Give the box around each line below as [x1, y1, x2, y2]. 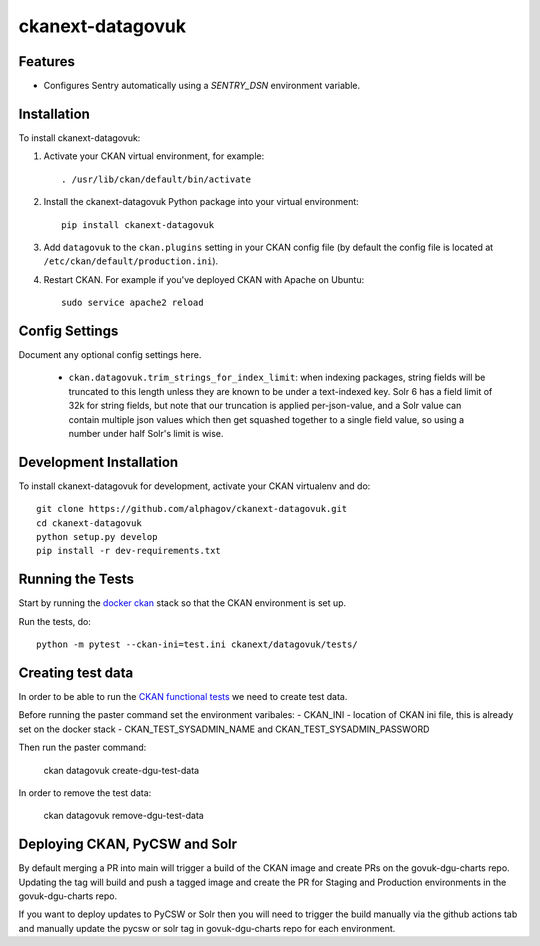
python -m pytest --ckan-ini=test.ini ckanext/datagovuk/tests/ [36, 639, 359, 650]
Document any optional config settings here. [18, 349, 202, 360]
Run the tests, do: [18, 615, 92, 627]
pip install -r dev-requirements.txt [36, 545, 222, 557]
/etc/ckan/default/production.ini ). [43, 255, 219, 267]
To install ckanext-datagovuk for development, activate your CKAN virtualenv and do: [18, 480, 371, 492]
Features [18, 53, 75, 70]
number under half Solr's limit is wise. [68, 427, 224, 439]
